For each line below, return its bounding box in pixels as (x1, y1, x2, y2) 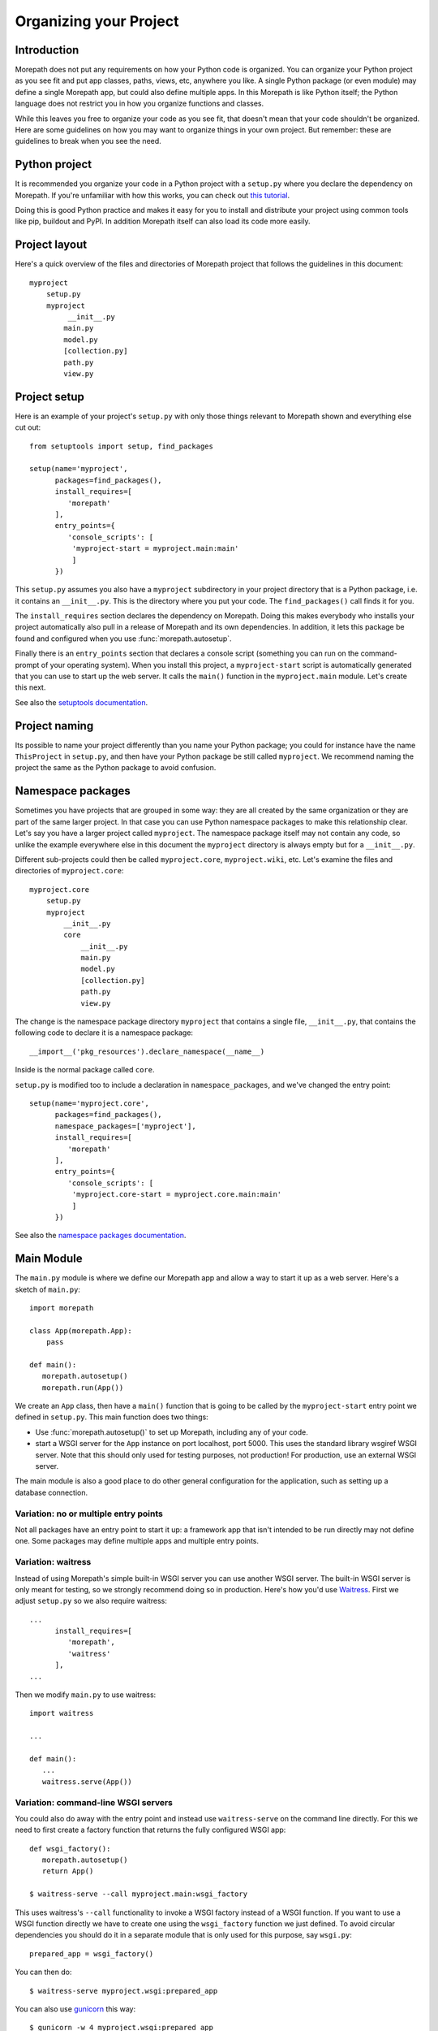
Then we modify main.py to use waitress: (15, 1690, 157, 1700)
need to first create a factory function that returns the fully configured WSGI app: (15, 1825, 286, 1835)
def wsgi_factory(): (29, 1844, 111, 1853)
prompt (15, 660, 40, 669)
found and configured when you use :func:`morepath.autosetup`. (15, 634, 232, 643)
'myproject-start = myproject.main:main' (71, 544, 239, 553)
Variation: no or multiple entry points (15, 1508, 164, 1519)
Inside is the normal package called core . (15, 1065, 155, 1075)
